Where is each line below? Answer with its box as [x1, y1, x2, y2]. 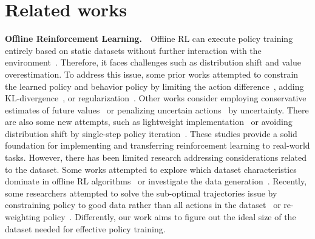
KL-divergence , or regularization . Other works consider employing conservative [5, 92, 307, 104]
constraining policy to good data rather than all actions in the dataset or [5, 198, 281, 211]
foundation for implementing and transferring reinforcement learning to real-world [5, 139, 310, 152]
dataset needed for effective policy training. [5, 222, 166, 235]
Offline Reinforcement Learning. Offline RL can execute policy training [5, 32, 293, 45]
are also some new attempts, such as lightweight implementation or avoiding [5, 115, 293, 128]
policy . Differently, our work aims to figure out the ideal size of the [42, 210, 296, 223]
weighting [5, 210, 41, 223]
